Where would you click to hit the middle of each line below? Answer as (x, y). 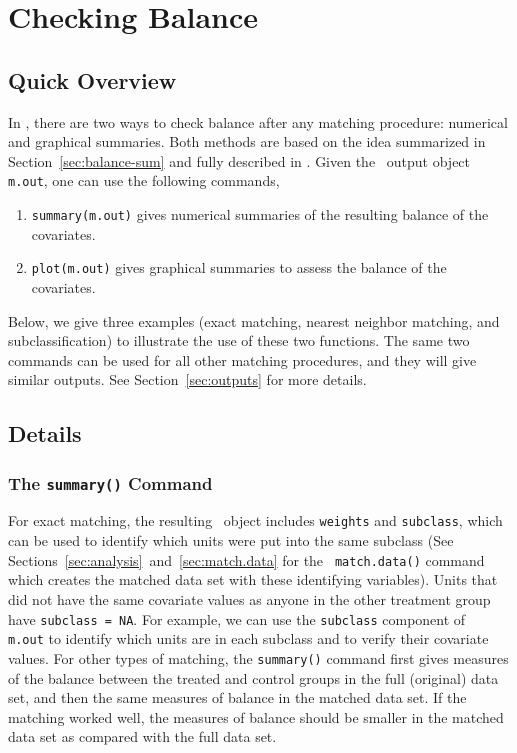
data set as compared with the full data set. (142, 736)
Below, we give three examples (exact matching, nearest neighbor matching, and (254, 320)
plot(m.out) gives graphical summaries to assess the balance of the (239, 267)
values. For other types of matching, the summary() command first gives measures (258, 657)
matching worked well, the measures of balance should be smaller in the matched (256, 716)
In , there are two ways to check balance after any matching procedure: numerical (258, 121)
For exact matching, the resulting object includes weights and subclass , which (255, 520)
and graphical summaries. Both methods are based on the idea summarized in (247, 141)
